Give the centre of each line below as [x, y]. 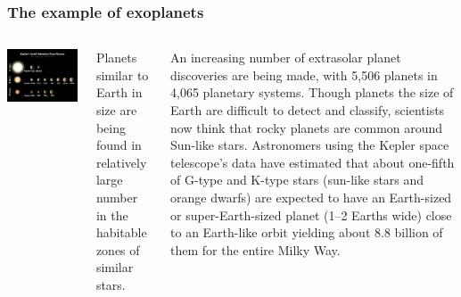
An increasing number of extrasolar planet [286, 58]
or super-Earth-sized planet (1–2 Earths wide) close [311, 214]
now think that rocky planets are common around [307, 127]
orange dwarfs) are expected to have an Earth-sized [311, 197]
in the [112, 214]
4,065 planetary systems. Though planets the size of [312, 92]
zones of [118, 249]
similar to [122, 74]
